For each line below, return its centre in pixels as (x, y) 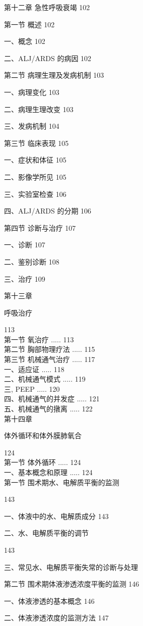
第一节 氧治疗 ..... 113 (39, 339)
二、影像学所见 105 (35, 176)
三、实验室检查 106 (35, 194)
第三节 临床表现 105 (37, 143)
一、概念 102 (25, 41)
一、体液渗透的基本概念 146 (49, 601)
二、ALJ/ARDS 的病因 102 (48, 58)
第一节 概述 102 (29, 24)
